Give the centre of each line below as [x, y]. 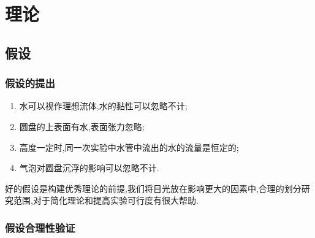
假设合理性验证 [40, 227]
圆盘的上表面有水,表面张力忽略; [82, 126]
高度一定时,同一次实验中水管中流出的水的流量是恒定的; [129, 147]
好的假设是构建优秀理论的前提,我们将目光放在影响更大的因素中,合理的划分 [153, 188]
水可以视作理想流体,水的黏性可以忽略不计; [103, 106]
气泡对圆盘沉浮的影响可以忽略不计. [89, 168]
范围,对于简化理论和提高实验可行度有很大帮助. [106, 200]
